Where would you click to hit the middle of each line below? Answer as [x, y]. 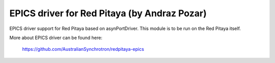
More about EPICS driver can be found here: [56, 38]
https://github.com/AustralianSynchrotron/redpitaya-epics [83, 49]
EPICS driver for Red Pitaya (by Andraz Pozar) [108, 13]
